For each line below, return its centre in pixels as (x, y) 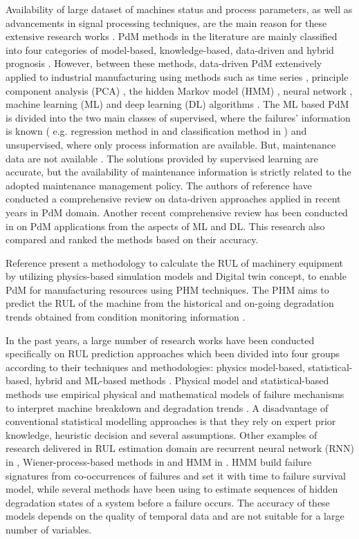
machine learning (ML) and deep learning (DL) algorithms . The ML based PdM (177, 104)
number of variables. (49, 529)
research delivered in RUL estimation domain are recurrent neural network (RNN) (180, 448)
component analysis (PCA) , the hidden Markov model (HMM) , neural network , (179, 90)
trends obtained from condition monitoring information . (126, 317)
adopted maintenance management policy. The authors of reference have (159, 185)
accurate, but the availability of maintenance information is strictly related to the (178, 172)
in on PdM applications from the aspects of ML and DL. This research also (165, 226)
